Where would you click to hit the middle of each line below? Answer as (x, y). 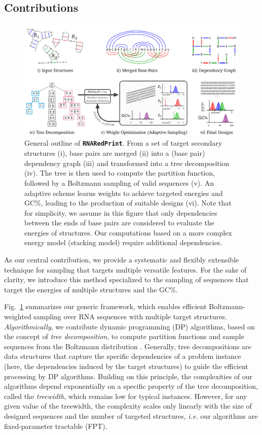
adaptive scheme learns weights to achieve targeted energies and (124, 193)
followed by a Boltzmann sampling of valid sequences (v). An (119, 182)
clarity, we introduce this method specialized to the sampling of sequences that (126, 279)
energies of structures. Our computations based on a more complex (128, 232)
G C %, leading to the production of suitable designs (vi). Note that (128, 203)
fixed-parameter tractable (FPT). (56, 426)
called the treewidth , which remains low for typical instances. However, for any (126, 396)
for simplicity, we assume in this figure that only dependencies (121, 212)
